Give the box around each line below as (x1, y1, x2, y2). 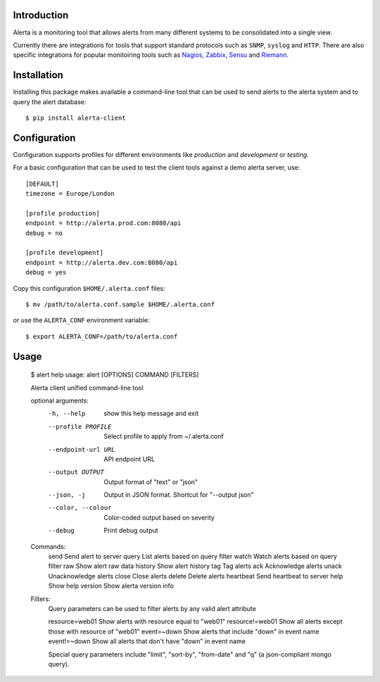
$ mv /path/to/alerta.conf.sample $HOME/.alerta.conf (25, 300, 215, 308)
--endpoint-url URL (48, 446, 115, 453)
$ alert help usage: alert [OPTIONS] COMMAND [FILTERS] (30, 370, 199, 379)
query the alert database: (13, 97, 87, 106)
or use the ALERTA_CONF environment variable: (13, 316, 150, 324)
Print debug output (103, 526, 158, 535)
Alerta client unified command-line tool (30, 384, 144, 392)
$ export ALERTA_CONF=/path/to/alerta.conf (25, 332, 178, 341)
